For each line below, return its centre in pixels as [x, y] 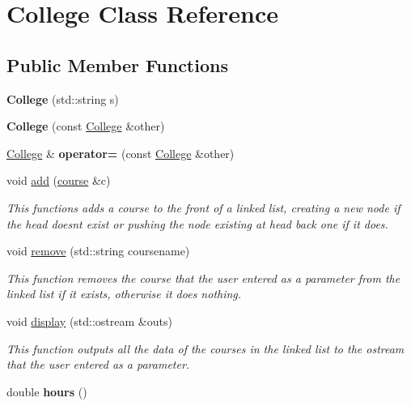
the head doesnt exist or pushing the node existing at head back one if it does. [197, 223]
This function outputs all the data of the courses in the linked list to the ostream [205, 348]
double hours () [47, 391]
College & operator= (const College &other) [121, 153]
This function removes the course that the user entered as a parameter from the [203, 278]
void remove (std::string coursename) [98, 251]
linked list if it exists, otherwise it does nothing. [124, 294]
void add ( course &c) [59, 180]
